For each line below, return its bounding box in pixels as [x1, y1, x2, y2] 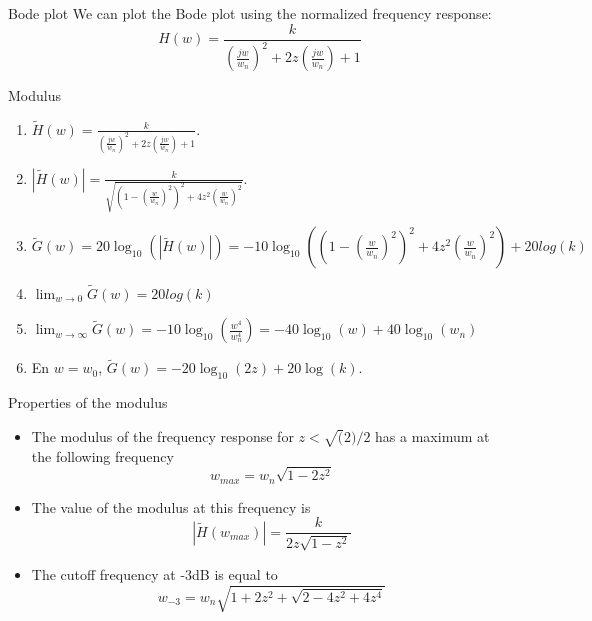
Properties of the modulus [8, 392, 168, 413]
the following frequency [31, 445, 174, 466]
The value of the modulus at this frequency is [31, 496, 311, 517]
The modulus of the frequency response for [31, 425, 294, 446]
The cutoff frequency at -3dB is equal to [31, 563, 278, 584]
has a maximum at [375, 425, 490, 446]
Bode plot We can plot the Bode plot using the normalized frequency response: [8, 3, 492, 23]
